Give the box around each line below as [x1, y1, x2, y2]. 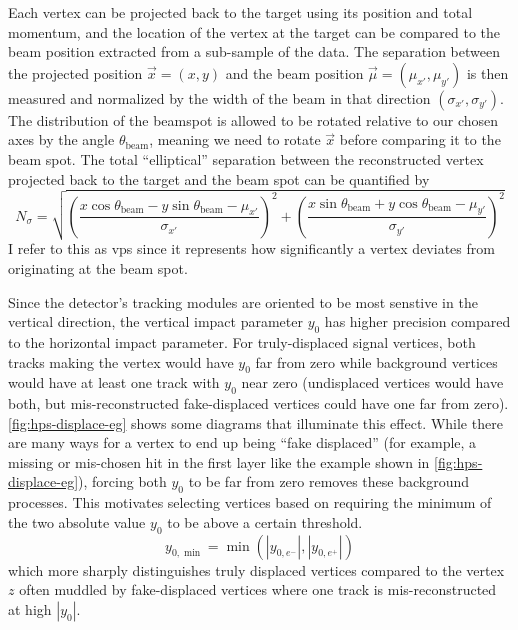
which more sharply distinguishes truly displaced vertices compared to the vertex [8, 559, 505, 580]
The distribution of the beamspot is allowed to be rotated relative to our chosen [8, 109, 499, 130]
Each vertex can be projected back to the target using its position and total [8, 2, 473, 22]
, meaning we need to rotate [149, 129, 321, 150]
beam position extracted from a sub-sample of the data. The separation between [8, 41, 500, 62]
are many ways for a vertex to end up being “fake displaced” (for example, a [8, 432, 477, 453]
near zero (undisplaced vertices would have [241, 372, 504, 393]
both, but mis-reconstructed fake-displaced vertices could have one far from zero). [8, 393, 509, 414]
